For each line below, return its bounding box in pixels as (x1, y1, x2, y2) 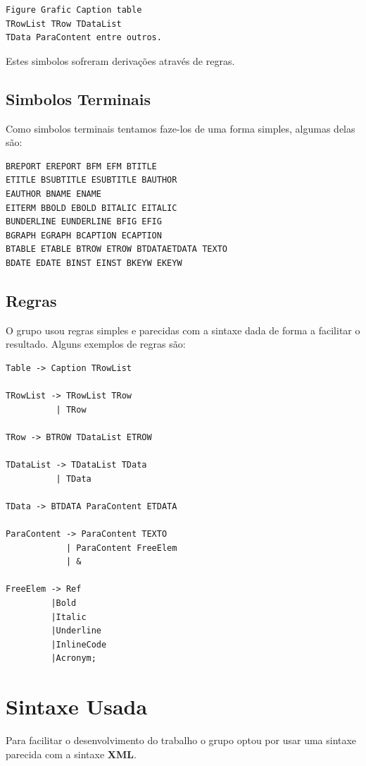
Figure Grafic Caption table (6, 5, 142, 15)
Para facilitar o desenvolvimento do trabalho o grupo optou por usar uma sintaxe (6, 733, 357, 748)
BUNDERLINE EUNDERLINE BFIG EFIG (6, 217, 162, 227)
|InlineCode (51, 639, 107, 650)
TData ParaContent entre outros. (6, 32, 162, 43)
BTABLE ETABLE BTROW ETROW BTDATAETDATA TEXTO (6, 244, 227, 255)
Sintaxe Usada (6, 692, 148, 721)
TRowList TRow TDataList (6, 18, 122, 29)
